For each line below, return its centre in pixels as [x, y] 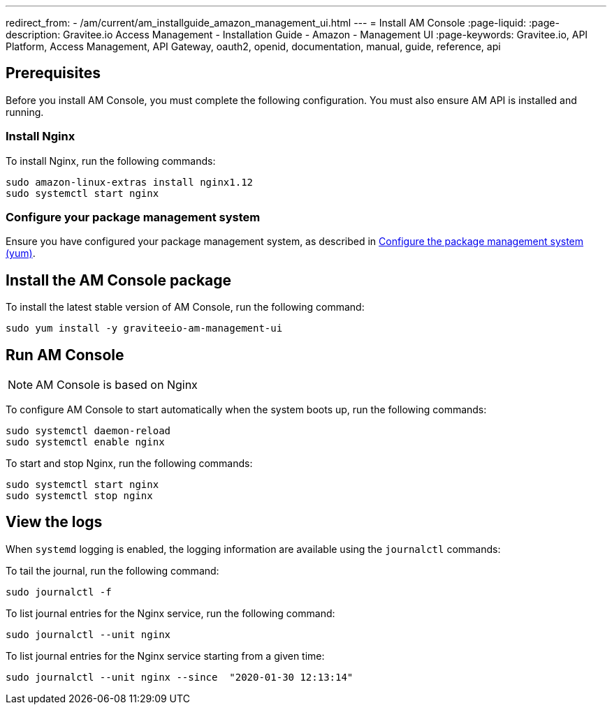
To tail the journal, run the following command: [112, 570]
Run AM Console [65, 355]
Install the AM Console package [119, 280]
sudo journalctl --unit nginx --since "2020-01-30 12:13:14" [180, 677]
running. [25, 112]
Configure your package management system [133, 217]
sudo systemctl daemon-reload [88, 431]
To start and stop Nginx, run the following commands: [129, 464]
